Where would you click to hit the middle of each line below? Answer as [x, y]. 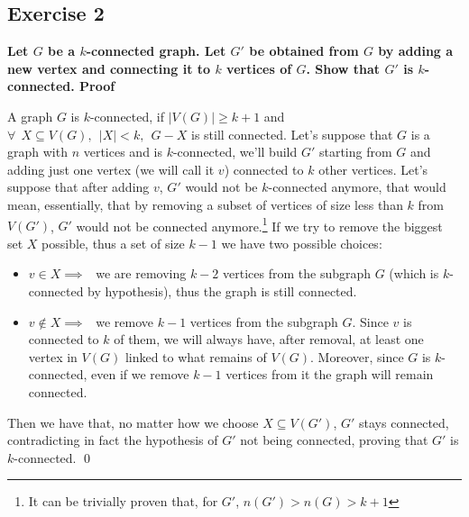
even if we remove [140, 374]
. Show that [343, 68]
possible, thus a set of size [113, 243]
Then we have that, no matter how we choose [133, 422]
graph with [37, 152]
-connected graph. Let [156, 51]
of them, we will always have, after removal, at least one [269, 339]
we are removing [141, 273]
